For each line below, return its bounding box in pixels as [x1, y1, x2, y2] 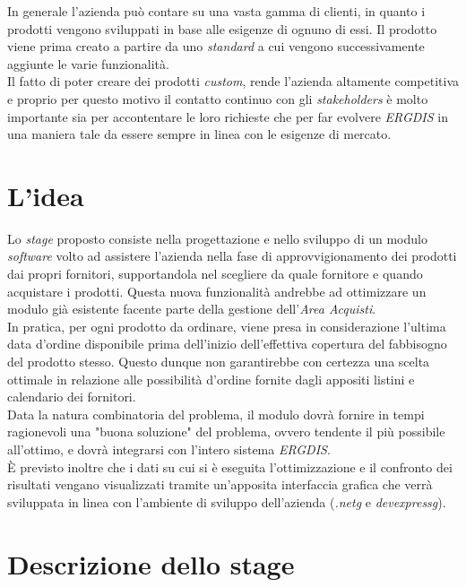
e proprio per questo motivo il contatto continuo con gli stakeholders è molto [7, 89, 428, 108]
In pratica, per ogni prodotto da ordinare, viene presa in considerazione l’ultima [7, 316, 446, 335]
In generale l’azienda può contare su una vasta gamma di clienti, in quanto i [7, 2, 426, 20]
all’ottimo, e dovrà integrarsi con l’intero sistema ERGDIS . [7, 440, 331, 458]
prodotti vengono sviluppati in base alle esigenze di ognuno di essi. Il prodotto [7, 19, 437, 38]
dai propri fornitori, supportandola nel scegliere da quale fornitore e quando [7, 264, 423, 283]
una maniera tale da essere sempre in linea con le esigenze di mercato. [7, 125, 392, 143]
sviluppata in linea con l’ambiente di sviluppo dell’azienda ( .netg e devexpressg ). [7, 492, 446, 511]
